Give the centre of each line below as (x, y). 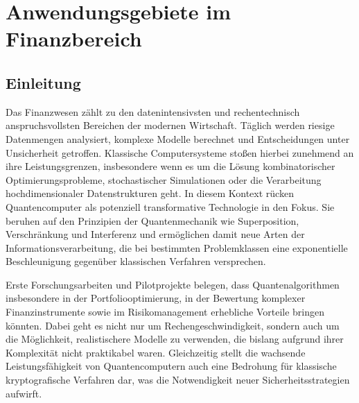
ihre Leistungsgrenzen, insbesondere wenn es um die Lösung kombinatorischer (170, 166)
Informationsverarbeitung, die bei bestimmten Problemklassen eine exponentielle (177, 247)
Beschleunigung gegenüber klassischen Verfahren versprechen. (136, 261)
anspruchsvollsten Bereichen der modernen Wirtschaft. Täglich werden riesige (170, 125)
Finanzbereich (74, 38)
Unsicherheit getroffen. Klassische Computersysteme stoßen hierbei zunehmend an (180, 152)
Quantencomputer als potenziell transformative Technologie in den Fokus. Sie (170, 206)
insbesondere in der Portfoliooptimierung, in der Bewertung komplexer (156, 298)
